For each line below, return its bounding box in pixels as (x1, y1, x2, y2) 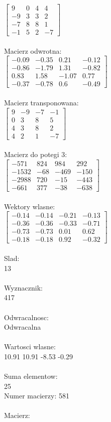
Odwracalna (4, 322, 41, 332)
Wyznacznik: (4, 282, 43, 293)
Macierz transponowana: (4, 97, 79, 108)
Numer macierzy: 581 (4, 390, 69, 401)
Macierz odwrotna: (4, 45, 62, 56)
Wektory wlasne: (4, 201, 55, 211)
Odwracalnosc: (4, 312, 49, 322)
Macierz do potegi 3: (4, 149, 67, 160)
